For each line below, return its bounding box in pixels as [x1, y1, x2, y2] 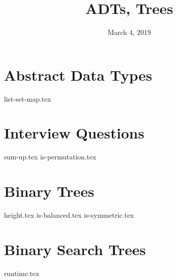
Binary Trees [4, 181, 94, 201]
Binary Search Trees [4, 239, 146, 259]
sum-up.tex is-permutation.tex [4, 151, 96, 162]
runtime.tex [4, 268, 39, 278]
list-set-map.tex [4, 93, 51, 104]
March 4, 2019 [107, 27, 151, 37]
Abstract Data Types [4, 64, 152, 85]
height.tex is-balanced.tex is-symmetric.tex [4, 210, 134, 220]
